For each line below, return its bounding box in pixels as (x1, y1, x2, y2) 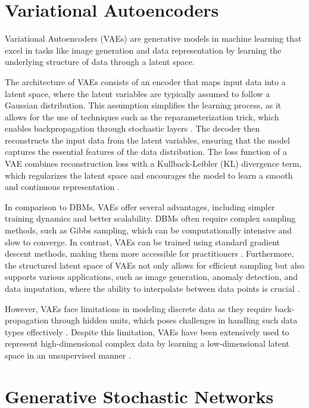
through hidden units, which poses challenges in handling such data (51, 314, 298, 326)
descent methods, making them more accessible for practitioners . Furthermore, (5, 247, 294, 260)
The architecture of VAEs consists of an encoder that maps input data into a (5, 75, 286, 88)
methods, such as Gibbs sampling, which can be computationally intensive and (5, 224, 292, 236)
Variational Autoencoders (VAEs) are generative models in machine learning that (5, 32, 302, 45)
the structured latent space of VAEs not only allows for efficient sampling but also (5, 258, 305, 271)
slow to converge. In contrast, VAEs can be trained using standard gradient (5, 235, 280, 248)
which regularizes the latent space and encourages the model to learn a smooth (5, 169, 293, 181)
